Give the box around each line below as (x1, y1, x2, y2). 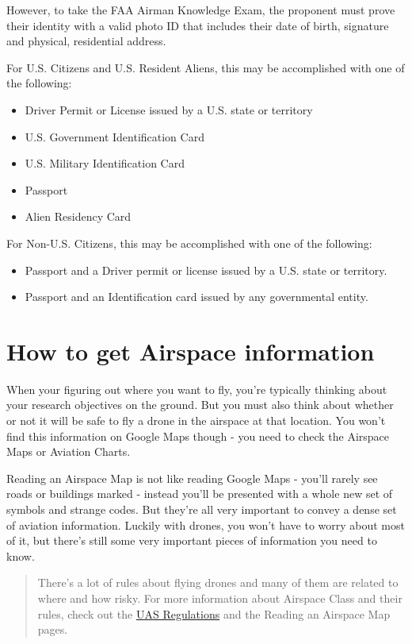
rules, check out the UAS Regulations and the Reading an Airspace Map (37, 605, 391, 622)
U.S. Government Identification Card (25, 128, 204, 145)
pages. (37, 621, 68, 638)
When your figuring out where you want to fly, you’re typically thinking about (6, 380, 387, 397)
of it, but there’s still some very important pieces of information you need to (6, 532, 377, 549)
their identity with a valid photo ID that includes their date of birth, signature (6, 17, 389, 33)
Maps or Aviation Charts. (6, 443, 131, 460)
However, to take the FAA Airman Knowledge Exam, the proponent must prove (6, 2, 395, 17)
